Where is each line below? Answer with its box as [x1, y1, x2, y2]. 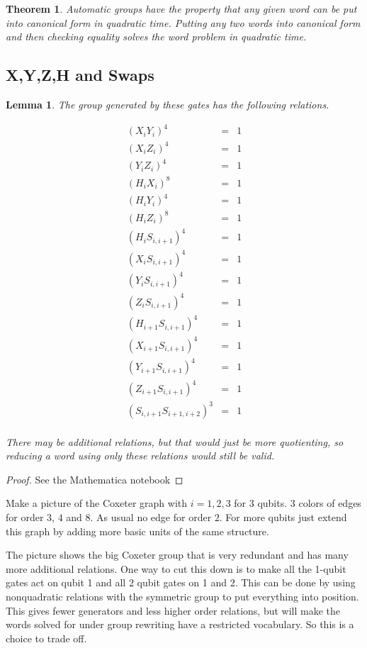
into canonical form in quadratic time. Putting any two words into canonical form [6, 15, 361, 30]
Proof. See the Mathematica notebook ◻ [6, 471, 183, 486]
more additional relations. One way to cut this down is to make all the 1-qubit [6, 561, 346, 576]
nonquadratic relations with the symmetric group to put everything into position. [6, 588, 359, 603]
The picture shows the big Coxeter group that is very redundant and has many [6, 547, 349, 562]
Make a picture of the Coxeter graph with [6, 496, 188, 510]
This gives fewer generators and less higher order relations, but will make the [6, 603, 341, 618]
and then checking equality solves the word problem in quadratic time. [6, 29, 307, 44]
